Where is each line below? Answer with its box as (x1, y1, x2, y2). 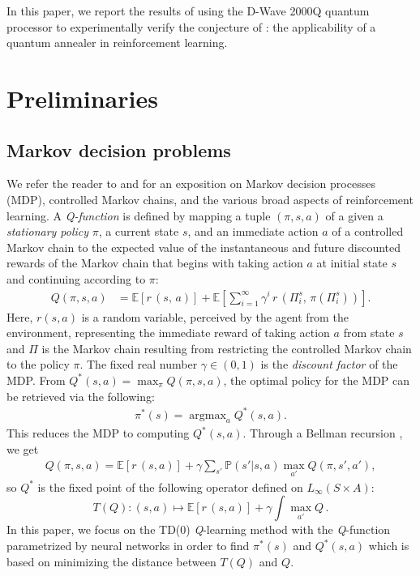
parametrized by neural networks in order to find (6, 537, 250, 554)
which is (368, 537, 409, 554)
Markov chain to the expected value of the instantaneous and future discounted (6, 238, 401, 255)
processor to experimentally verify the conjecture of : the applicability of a (6, 18, 376, 35)
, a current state (98, 223, 179, 240)
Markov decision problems (6, 137, 231, 162)
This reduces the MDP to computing (6, 425, 190, 442)
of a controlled (332, 223, 404, 240)
